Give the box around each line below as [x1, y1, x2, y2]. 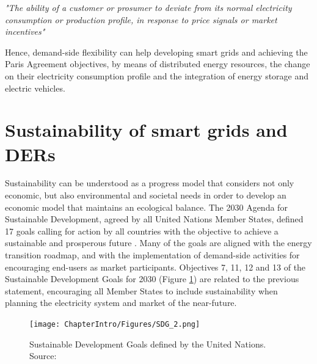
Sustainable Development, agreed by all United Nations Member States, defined [5, 213, 304, 225]
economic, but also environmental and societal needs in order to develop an [5, 189, 286, 202]
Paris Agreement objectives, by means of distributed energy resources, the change [5, 57, 310, 70]
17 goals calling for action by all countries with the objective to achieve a [5, 224, 279, 237]
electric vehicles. [5, 81, 65, 94]
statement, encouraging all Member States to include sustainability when [5, 284, 278, 297]
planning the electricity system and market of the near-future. [5, 296, 237, 309]
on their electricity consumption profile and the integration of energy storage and [5, 69, 309, 82]
